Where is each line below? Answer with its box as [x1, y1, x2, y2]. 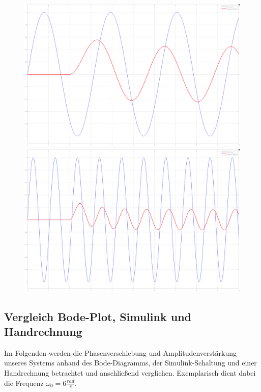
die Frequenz [4, 377, 44, 388]
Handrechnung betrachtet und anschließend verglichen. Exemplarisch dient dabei [4, 367, 256, 378]
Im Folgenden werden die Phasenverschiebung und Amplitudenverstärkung [4, 347, 237, 358]
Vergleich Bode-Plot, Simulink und [4, 308, 192, 324]
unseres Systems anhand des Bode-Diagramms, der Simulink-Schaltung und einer [4, 357, 257, 368]
